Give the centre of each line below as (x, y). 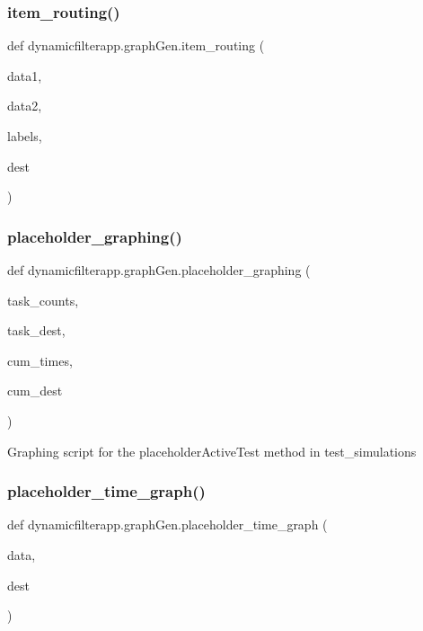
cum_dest (35, 391)
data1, (25, 75)
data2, (25, 106)
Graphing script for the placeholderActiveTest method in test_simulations (212, 451)
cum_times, (40, 360)
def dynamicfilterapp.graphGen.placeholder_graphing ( (159, 270)
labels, (25, 136)
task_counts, (43, 300)
